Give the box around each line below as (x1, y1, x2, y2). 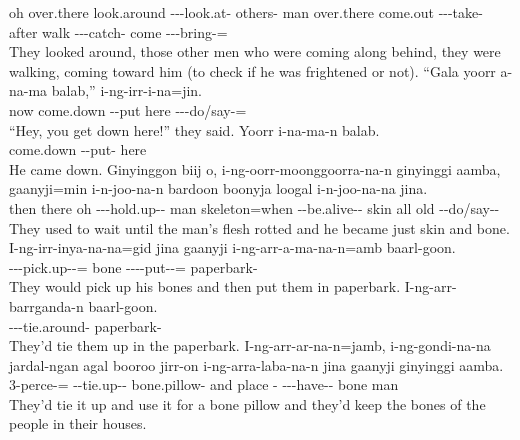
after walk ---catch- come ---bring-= (9, 21, 228, 42)
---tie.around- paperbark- (9, 315, 162, 336)
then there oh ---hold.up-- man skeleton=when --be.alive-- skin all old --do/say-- (9, 197, 500, 218)
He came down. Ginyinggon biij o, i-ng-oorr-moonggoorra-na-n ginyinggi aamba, (9, 158, 501, 179)
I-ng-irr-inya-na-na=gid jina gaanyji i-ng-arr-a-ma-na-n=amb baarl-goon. (9, 237, 456, 258)
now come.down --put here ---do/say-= (9, 99, 247, 120)
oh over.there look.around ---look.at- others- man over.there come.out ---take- (9, 2, 483, 22)
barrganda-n (9, 295, 84, 316)
